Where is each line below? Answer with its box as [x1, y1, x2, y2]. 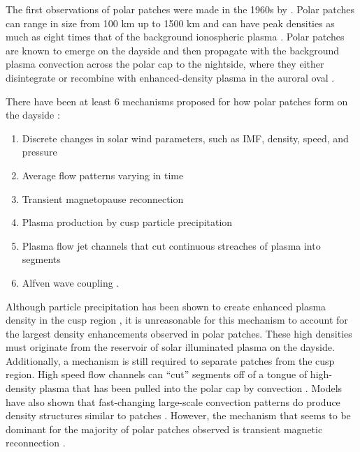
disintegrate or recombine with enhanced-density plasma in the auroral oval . [6, 70, 335, 84]
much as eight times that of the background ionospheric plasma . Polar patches [6, 29, 345, 44]
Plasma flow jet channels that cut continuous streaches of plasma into [22, 238, 321, 253]
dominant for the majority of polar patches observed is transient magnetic [6, 421, 323, 436]
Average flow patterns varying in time [22, 167, 184, 182]
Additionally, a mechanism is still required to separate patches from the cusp [6, 353, 335, 368]
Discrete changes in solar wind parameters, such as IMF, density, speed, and [22, 130, 349, 145]
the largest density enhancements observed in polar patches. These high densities [6, 326, 352, 340]
